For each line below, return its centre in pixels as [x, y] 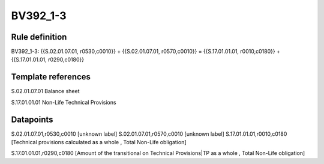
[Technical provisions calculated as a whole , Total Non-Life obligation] [99, 142]
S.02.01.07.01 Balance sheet [45, 91]
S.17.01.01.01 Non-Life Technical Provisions [64, 102]
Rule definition [39, 37]
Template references [51, 77]
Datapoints [32, 119]
